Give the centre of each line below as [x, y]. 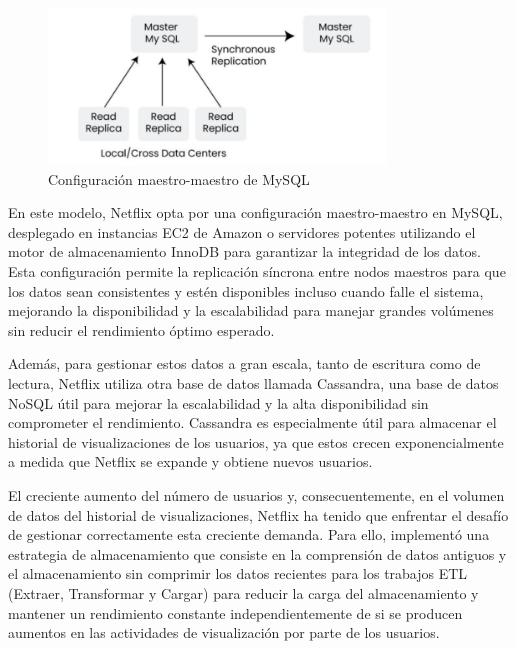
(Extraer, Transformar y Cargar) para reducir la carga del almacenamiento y [243, 592]
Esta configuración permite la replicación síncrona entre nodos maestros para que [257, 271]
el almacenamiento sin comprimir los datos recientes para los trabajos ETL [238, 573]
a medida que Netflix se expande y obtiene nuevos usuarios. [190, 461]
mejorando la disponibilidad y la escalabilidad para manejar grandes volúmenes [251, 310]
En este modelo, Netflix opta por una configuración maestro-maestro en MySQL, [255, 212]
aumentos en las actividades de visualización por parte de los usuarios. [224, 632]
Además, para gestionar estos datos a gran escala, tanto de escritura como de [244, 363]
